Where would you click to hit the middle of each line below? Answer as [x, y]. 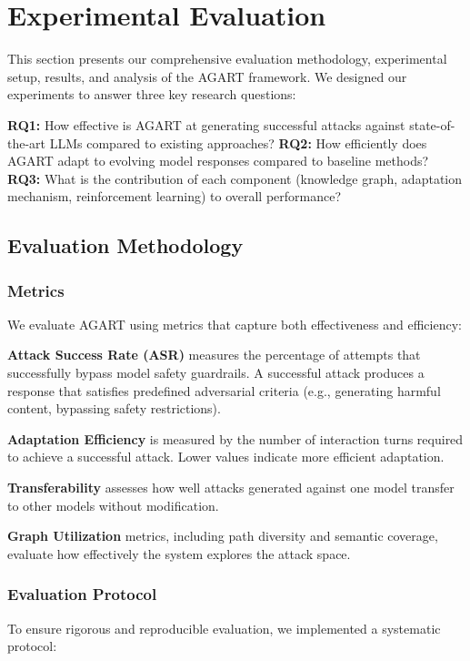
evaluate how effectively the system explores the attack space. [179, 553]
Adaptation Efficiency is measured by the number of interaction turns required [235, 438]
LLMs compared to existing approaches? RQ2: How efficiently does [238, 142]
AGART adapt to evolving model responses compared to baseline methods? [218, 161]
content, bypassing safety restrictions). [114, 408]
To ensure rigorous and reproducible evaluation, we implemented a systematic [224, 628]
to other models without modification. [113, 505]
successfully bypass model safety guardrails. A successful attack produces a [216, 373]
